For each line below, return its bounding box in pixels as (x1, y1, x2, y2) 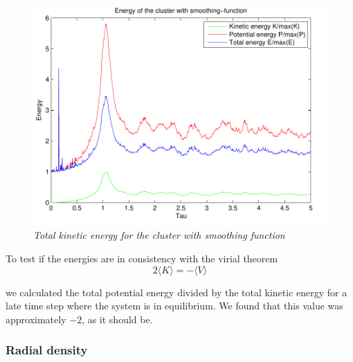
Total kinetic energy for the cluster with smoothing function (33, 228, 285, 242)
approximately (6, 311, 66, 326)
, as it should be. (82, 311, 153, 326)
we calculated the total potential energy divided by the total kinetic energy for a (6, 284, 347, 299)
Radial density (6, 341, 88, 359)
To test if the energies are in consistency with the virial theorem (6, 251, 278, 265)
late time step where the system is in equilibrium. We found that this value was (6, 298, 343, 313)
